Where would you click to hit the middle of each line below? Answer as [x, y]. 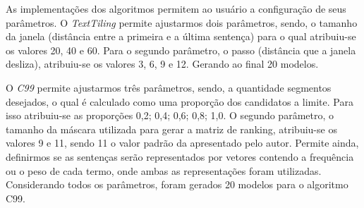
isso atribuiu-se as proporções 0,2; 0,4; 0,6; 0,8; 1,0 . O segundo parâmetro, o [170, 115]
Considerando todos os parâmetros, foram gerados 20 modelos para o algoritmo [177, 184]
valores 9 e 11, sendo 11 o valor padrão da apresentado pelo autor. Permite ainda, [182, 143]
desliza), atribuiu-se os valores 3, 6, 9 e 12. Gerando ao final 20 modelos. [162, 64]
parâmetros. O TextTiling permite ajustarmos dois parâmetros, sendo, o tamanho [182, 22]
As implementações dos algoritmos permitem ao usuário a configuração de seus [176, 8]
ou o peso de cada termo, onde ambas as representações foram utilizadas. [164, 170]
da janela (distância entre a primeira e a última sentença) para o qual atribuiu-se [181, 36]
